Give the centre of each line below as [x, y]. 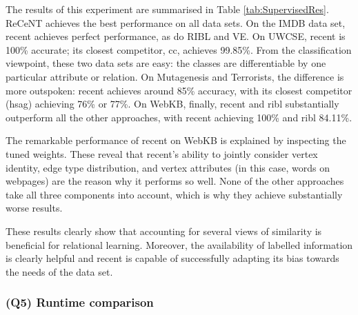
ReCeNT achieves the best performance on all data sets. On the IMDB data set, [176, 22]
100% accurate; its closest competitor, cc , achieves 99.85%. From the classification [179, 49]
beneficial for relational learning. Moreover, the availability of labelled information [179, 244]
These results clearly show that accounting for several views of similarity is [164, 231]
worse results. [34, 208]
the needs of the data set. [59, 271]
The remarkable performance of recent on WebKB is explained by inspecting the [176, 140]
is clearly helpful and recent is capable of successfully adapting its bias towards [172, 258]
